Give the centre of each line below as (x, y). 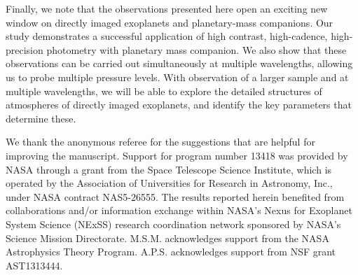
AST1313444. (34, 265)
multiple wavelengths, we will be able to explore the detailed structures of (164, 91)
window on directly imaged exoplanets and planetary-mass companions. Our (170, 22)
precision (25, 49)
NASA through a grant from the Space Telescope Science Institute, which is (169, 169)
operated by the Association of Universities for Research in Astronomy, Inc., (169, 183)
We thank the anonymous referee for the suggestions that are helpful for (160, 142)
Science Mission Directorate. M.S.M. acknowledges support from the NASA (167, 238)
